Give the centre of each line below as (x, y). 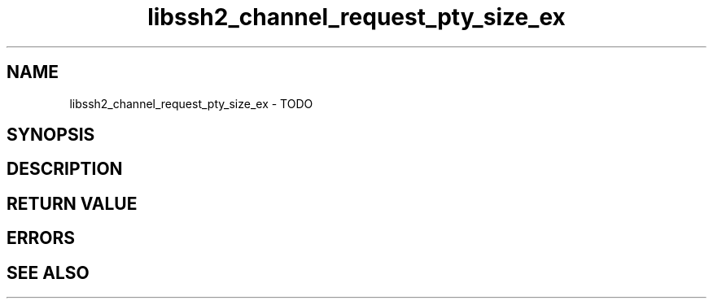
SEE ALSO (48, 272)
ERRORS (41, 238)
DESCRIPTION (65, 169)
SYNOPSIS (51, 135)
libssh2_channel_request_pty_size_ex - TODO (191, 103)
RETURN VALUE (72, 203)
